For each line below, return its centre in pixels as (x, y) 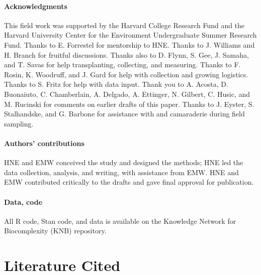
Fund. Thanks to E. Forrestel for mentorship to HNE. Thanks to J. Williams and (129, 44)
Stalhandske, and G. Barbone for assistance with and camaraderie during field (124, 114)
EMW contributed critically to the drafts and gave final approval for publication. (129, 182)
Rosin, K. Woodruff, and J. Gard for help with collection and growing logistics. (126, 74)
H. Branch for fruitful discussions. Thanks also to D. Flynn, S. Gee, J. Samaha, (126, 54)
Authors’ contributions (44, 143)
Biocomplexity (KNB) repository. (55, 231)
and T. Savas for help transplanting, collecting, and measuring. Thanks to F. (122, 64)
